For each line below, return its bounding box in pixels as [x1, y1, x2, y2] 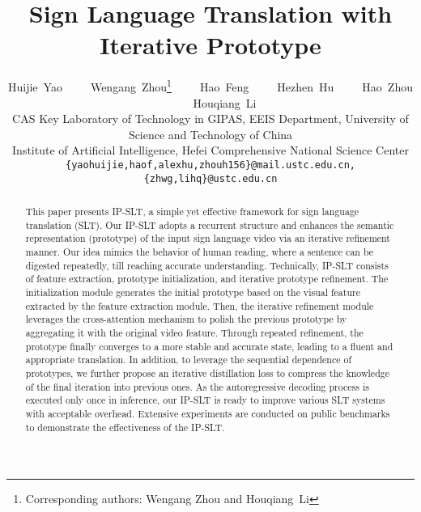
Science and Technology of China [128, 125, 293, 142]
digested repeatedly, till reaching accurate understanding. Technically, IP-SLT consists [25, 258, 389, 272]
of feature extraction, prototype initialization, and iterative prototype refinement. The [25, 272, 389, 286]
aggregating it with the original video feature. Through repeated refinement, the [25, 325, 364, 339]
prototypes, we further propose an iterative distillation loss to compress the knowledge [25, 366, 389, 379]
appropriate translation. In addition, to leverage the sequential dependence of [25, 353, 352, 366]
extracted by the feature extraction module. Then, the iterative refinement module [25, 298, 374, 312]
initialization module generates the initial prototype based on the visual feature [25, 285, 360, 298]
